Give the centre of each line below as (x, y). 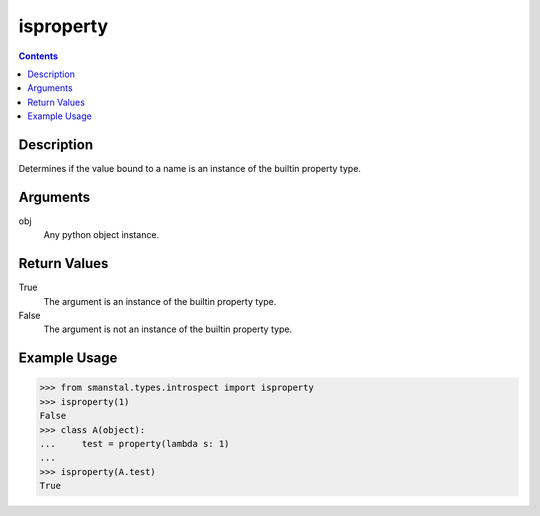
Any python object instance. (101, 235)
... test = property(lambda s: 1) (134, 443)
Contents (38, 56)
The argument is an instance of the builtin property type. (160, 301)
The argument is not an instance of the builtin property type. (168, 329)
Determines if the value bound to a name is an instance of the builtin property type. (190, 169)
